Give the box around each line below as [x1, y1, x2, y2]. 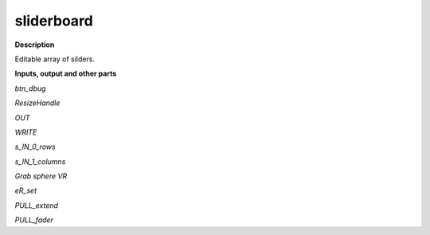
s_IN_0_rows [14, 142, 56, 151]
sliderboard [14, 12, 93, 29]
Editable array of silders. [14, 54, 96, 64]
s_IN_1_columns [14, 156, 66, 166]
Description [14, 40, 55, 49]
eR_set [14, 186, 37, 195]
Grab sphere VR [14, 171, 68, 181]
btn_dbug [14, 84, 46, 93]
